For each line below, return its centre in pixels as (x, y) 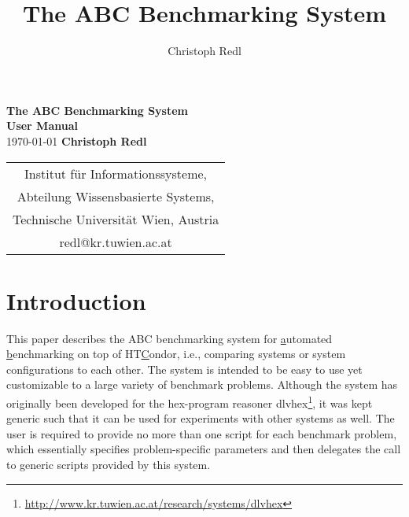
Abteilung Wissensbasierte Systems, (116, 196)
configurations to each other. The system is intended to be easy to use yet (184, 369)
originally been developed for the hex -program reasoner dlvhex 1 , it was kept (190, 402)
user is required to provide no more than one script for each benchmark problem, (202, 433)
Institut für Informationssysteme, (116, 173)
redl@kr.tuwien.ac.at (116, 242)
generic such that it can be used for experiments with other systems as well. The (201, 418)
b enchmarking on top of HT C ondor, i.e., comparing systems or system (176, 354)
